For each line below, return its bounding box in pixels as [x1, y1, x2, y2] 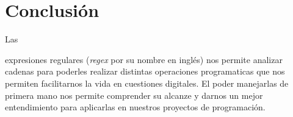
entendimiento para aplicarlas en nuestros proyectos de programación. [5, 101, 266, 113]
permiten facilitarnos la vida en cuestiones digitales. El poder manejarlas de [5, 76, 289, 89]
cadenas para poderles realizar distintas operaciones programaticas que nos [5, 65, 285, 78]
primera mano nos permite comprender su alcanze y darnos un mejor [5, 89, 263, 101]
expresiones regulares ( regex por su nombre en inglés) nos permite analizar [5, 53, 283, 65]
